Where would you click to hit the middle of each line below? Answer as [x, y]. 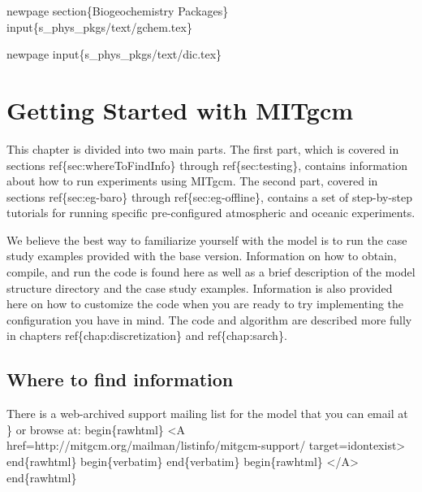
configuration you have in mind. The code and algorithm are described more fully [209, 319]
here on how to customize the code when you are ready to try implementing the [205, 304]
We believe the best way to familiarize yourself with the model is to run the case [207, 239]
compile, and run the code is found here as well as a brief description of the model [211, 272]
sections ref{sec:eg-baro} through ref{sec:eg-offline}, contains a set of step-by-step [210, 196]
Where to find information [120, 379]
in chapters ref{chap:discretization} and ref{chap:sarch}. [147, 335]
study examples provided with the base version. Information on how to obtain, [202, 256]
